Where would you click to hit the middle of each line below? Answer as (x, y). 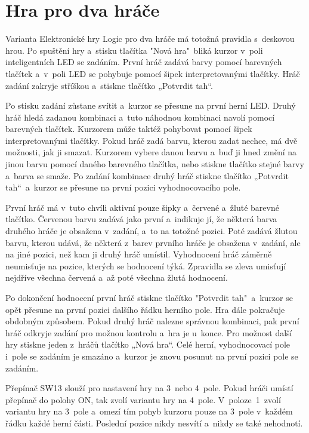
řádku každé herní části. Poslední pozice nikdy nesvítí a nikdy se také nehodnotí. (154, 423)
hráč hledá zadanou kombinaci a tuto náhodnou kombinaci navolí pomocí (140, 117)
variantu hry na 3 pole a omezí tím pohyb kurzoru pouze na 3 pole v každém (149, 411)
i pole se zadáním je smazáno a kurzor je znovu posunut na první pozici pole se (152, 356)
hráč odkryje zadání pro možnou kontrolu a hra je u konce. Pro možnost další (149, 332)
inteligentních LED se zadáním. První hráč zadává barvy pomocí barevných (144, 62)
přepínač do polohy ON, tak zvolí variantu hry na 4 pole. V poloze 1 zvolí (143, 399)
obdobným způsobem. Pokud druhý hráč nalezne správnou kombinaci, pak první (152, 321)
